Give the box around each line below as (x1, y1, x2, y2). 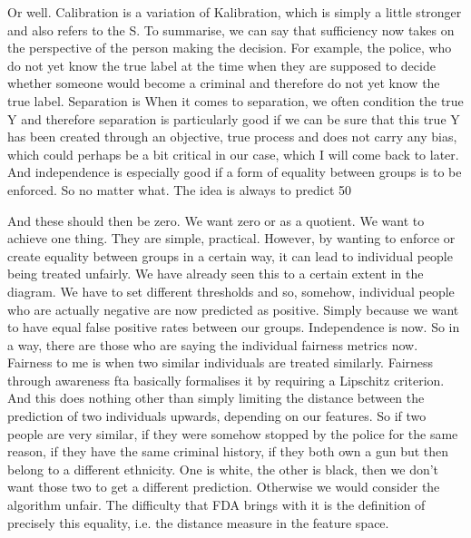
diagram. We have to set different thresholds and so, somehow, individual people (7, 281, 455, 300)
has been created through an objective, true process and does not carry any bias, (7, 127, 457, 146)
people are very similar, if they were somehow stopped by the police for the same (7, 424, 458, 443)
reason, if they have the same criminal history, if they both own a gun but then (7, 442, 449, 461)
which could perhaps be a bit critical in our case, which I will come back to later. (7, 144, 459, 163)
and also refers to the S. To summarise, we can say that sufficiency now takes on (7, 20, 455, 39)
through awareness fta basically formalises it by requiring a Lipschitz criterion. (7, 370, 445, 389)
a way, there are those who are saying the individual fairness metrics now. (7, 335, 418, 354)
